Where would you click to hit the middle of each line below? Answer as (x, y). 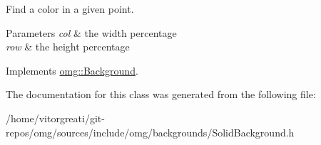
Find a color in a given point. (70, 9)
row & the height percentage (68, 47)
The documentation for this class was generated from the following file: (161, 94)
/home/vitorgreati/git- (55, 118)
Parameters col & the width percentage (91, 32)
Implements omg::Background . (72, 70)
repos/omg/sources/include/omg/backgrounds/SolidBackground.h (150, 132)
